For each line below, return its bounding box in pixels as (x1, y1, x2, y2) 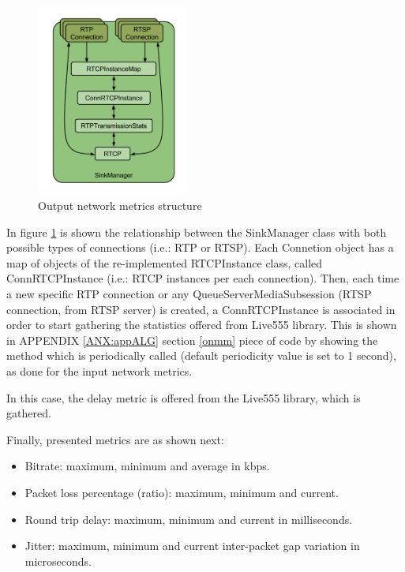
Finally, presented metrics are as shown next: (6, 431, 224, 447)
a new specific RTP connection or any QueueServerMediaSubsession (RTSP (6, 286, 372, 302)
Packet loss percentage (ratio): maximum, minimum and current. (24, 484, 339, 500)
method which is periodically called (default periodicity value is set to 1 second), (6, 347, 396, 364)
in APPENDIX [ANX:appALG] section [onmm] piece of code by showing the (6, 331, 378, 348)
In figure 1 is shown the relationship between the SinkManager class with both (6, 223, 387, 240)
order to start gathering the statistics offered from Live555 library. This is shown (6, 316, 397, 333)
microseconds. (24, 552, 92, 569)
